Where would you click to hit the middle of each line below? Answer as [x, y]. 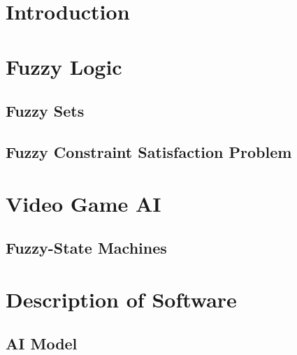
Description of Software [121, 299]
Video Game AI [84, 203]
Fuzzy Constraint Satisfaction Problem [149, 151]
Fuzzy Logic [64, 66]
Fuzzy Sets [45, 111]
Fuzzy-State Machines [86, 248]
